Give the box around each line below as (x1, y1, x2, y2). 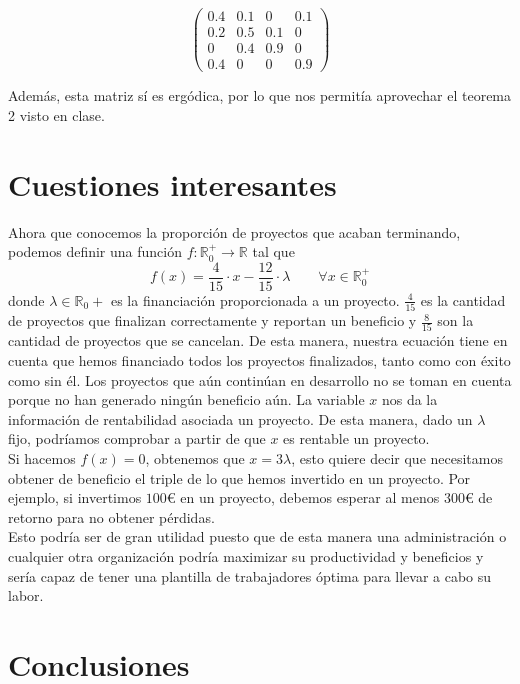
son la (437, 310, 474, 331)
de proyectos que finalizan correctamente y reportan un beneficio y (8, 310, 417, 331)
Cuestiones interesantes (8, 163, 337, 204)
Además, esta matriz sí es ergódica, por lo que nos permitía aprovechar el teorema (8, 85, 512, 106)
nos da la (381, 389, 438, 410)
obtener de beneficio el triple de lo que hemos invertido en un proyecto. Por (8, 467, 471, 488)
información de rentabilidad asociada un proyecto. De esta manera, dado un (8, 408, 473, 429)
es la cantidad (420, 289, 506, 310)
